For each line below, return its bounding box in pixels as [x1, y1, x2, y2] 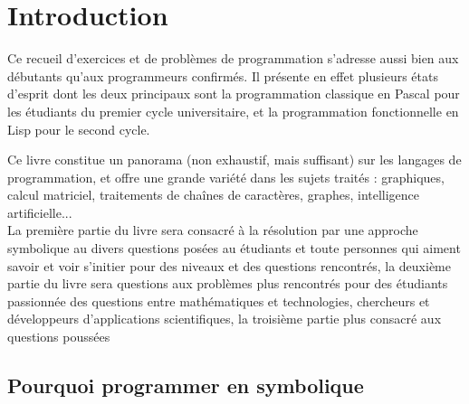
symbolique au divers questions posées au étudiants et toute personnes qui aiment [7, 239, 461, 258]
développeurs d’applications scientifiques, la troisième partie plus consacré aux [7, 309, 442, 328]
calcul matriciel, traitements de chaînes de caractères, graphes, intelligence [7, 185, 420, 204]
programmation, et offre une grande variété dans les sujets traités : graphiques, [7, 167, 445, 186]
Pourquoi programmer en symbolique [7, 371, 364, 399]
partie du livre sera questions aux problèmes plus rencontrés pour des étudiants [7, 274, 448, 293]
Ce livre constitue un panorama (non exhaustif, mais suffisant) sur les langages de [7, 150, 462, 169]
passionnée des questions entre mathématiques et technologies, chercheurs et [7, 291, 430, 310]
